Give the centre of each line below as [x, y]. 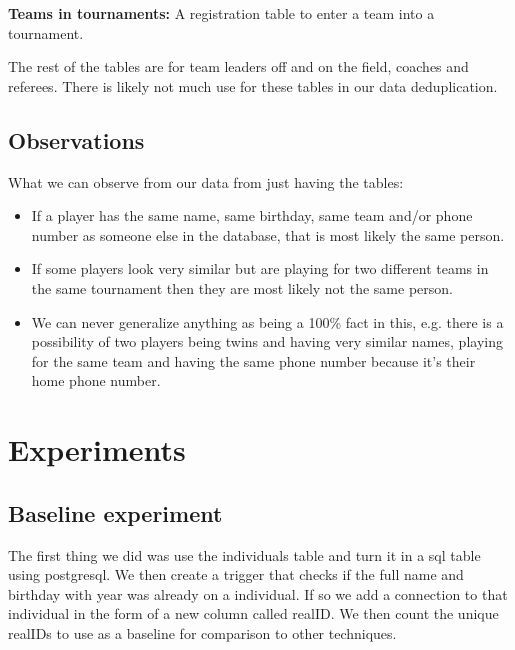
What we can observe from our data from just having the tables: [206, 181]
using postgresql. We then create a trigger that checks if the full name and [236, 574]
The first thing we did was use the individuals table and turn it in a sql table [244, 554]
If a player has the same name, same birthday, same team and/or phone [252, 215]
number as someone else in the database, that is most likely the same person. [268, 234]
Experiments [97, 449]
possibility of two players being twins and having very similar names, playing [267, 341]
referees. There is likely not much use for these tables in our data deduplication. [253, 85]
